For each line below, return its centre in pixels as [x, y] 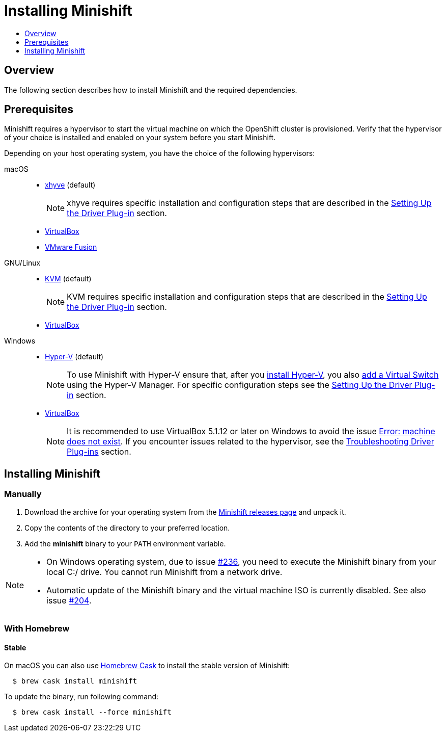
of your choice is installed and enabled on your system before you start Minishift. [140, 138]
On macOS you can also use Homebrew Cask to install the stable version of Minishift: [147, 666]
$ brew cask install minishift [75, 681]
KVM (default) [68, 279]
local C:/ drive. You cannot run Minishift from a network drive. [164, 572]
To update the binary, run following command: [81, 697]
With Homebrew [37, 629]
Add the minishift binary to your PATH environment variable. [125, 543]
